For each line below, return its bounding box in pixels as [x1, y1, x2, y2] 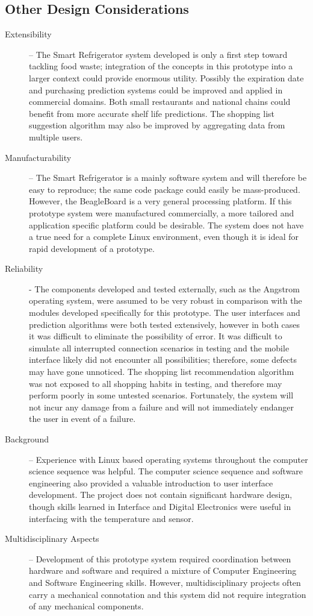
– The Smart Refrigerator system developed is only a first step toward [29, 48, 288, 60]
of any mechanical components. [29, 600, 144, 612]
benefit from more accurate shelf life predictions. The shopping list [29, 107, 275, 119]
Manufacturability [5, 151, 72, 163]
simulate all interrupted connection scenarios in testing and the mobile [29, 341, 290, 354]
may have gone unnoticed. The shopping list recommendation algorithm [29, 365, 294, 378]
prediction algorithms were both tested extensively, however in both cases [29, 318, 300, 330]
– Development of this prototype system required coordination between [29, 552, 291, 565]
